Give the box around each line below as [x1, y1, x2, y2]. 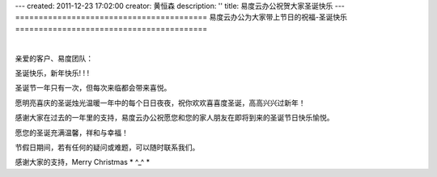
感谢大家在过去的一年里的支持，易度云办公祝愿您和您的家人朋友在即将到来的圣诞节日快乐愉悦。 [15, 113, 334, 123]
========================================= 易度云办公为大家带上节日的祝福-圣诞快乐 [15, 12, 348, 22]
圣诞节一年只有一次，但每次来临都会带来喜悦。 [15, 83, 172, 93]
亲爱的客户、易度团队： [15, 53, 93, 63]
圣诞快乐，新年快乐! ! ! [15, 68, 89, 78]
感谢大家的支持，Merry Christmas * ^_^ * [15, 158, 150, 167]
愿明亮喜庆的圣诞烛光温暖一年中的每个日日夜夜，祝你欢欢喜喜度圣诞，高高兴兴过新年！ [15, 98, 306, 107]
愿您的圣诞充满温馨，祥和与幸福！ [15, 128, 129, 137]
